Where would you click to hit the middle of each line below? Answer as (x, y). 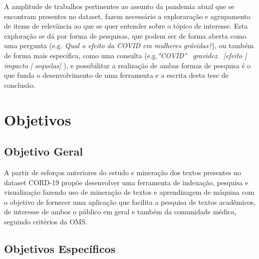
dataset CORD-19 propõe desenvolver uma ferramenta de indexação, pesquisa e (126, 182)
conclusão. (20, 85)
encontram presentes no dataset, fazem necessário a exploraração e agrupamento (127, 16)
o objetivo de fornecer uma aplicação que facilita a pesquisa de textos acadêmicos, (130, 202)
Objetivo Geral (44, 151)
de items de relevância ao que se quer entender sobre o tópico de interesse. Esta (126, 26)
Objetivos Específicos (60, 248)
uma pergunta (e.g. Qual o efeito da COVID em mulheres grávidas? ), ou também (129, 45)
